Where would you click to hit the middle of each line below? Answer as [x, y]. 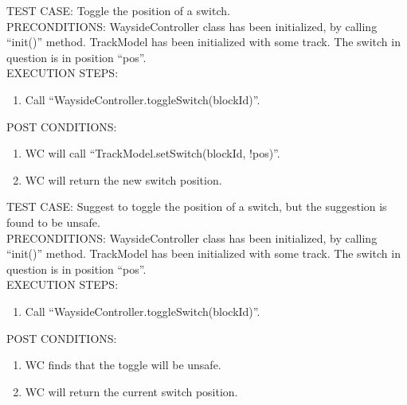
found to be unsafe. [53, 222]
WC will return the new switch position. [123, 179]
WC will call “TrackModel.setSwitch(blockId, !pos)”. [153, 153]
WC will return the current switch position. [131, 391]
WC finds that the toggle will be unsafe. [123, 365]
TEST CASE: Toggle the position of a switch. [118, 10]
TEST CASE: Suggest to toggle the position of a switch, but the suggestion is [197, 206]
